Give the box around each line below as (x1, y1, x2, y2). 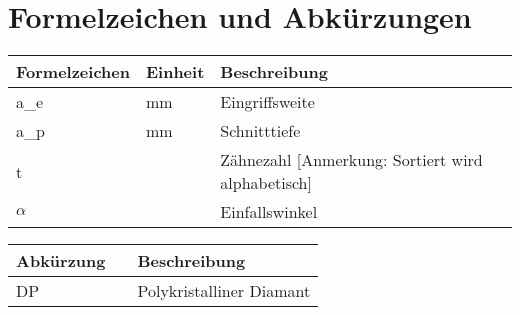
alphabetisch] (220, 171, 312, 195)
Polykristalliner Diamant (137, 279, 311, 303)
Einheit (145, 60, 205, 84)
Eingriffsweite (220, 90, 315, 114)
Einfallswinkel (220, 200, 318, 224)
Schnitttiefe (220, 119, 301, 143)
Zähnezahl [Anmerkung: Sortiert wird (220, 148, 483, 172)
